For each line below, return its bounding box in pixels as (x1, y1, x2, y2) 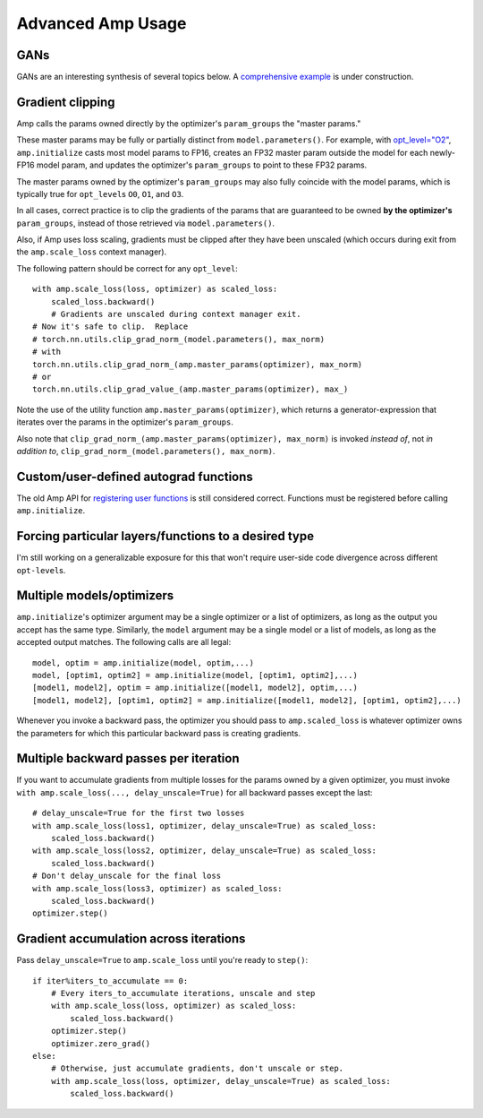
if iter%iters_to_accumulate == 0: (32, 976, 189, 985)
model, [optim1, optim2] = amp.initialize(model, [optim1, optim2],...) (32, 670, 358, 681)
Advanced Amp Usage (16, 13, 187, 33)
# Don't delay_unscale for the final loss (32, 871, 222, 881)
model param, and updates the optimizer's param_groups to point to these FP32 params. (36, 159, 368, 170)
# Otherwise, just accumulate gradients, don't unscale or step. (50, 1063, 344, 1074)
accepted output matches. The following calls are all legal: (16, 637, 232, 648)
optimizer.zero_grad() (50, 1038, 151, 1048)
